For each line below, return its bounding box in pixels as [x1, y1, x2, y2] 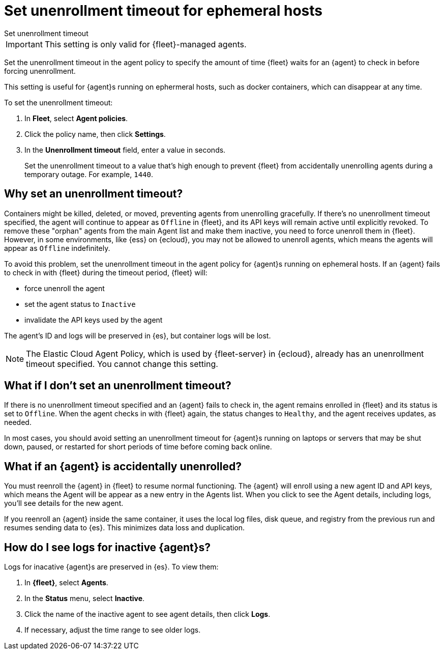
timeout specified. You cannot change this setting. [26, 358, 218, 369]
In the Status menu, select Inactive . [24, 594, 145, 603]
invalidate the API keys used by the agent [24, 315, 163, 324]
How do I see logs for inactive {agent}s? [4, 541, 211, 554]
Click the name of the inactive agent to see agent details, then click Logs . [24, 610, 271, 619]
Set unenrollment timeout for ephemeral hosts [4, 2, 322, 19]
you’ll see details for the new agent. [4, 499, 124, 508]
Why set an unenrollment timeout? [4, 187, 183, 201]
